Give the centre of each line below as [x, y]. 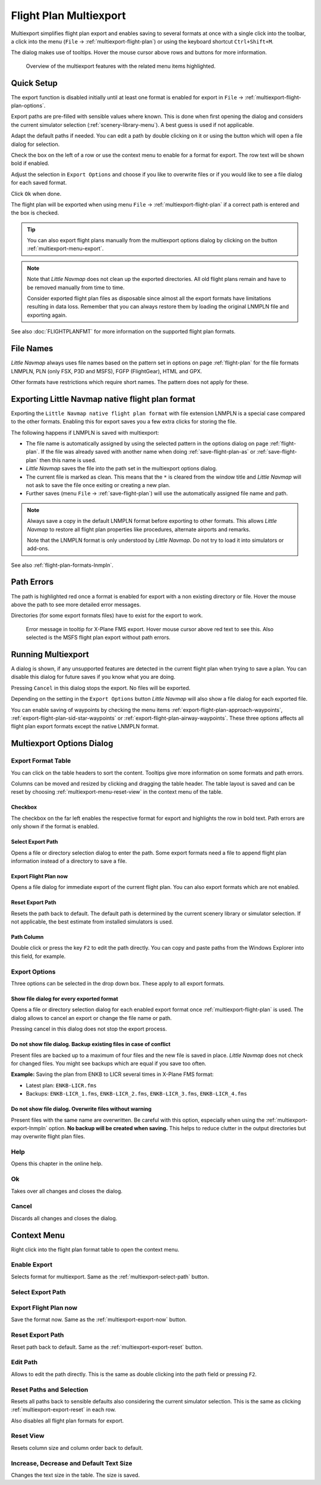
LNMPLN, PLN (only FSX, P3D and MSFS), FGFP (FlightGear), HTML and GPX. [106, 371]
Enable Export [32, 1265]
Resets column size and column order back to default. [77, 1447]
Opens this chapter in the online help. [57, 1163]
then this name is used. [68, 460]
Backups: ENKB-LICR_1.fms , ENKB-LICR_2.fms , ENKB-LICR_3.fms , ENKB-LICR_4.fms [136, 1094]
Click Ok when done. [36, 194]
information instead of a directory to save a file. [69, 861]
